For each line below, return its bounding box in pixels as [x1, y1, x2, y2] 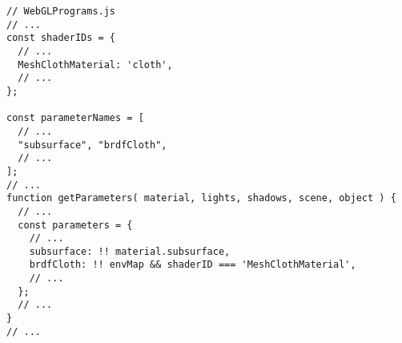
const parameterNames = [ [6, 112, 144, 124]
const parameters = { [18, 219, 133, 231]
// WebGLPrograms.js [6, 6, 116, 17]
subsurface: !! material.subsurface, [29, 245, 231, 257]
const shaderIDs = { [6, 32, 116, 44]
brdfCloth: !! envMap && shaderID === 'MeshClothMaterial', [29, 259, 356, 271]
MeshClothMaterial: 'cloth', [18, 59, 173, 71]
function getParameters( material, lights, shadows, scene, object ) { [6, 192, 396, 204]
